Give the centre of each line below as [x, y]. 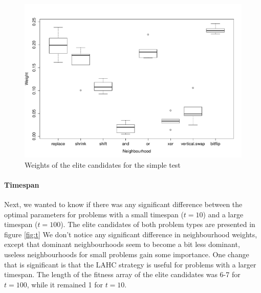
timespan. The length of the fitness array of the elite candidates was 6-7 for [122, 274]
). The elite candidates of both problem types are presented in [158, 224]
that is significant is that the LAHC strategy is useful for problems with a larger [130, 264]
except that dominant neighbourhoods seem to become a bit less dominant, [122, 244]
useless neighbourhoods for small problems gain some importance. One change [127, 254]
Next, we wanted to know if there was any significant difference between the [123, 204]
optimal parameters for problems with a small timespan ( [94, 214]
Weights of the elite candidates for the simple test [103, 164]
